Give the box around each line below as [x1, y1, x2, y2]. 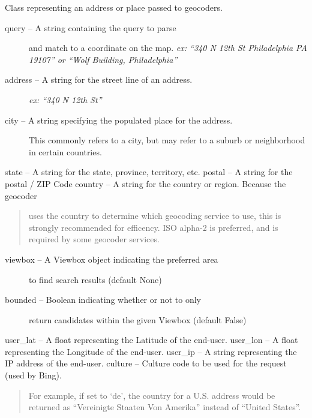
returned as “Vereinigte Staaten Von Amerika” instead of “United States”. [28, 401, 301, 413]
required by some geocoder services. [28, 233, 160, 245]
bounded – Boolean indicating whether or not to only [5, 293, 201, 306]
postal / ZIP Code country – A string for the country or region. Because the [5, 177, 286, 190]
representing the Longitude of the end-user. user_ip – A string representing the [5, 345, 297, 357]
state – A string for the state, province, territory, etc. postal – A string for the [5, 166, 293, 178]
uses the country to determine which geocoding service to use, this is [28, 209, 281, 222]
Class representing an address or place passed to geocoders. [5, 1, 223, 13]
